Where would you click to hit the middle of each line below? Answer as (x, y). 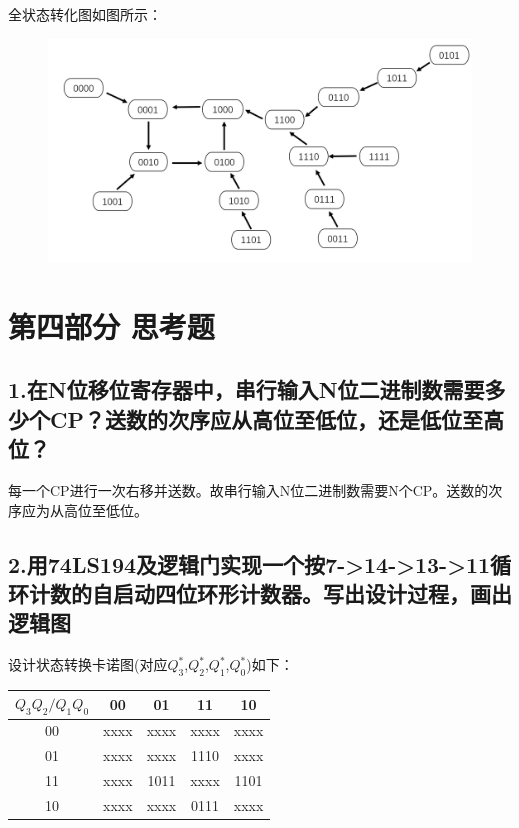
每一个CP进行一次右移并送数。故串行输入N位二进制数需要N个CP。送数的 (248, 489)
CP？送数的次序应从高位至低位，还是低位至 (266, 418)
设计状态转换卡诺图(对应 (88, 664)
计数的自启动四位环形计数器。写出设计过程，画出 (270, 592)
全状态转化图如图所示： (85, 14)
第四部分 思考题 (111, 325)
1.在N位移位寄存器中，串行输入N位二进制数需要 (246, 389)
